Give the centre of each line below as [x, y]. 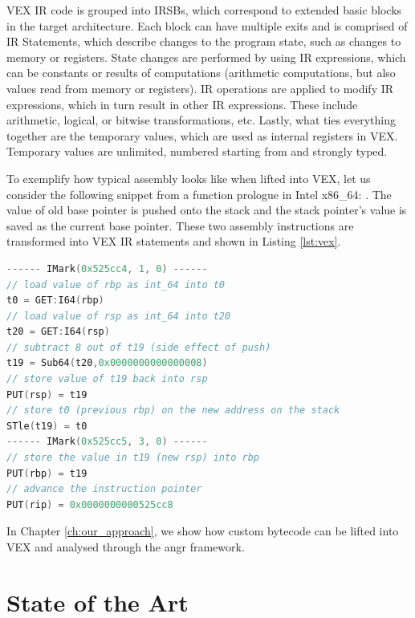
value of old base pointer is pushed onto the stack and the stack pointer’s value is [207, 210]
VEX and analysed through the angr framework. [126, 547]
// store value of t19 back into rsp [107, 379]
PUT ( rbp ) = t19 [47, 473]
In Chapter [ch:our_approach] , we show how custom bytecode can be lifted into [203, 531]
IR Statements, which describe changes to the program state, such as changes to [204, 41]
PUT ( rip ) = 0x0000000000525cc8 [90, 504]
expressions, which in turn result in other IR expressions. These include [182, 104]
